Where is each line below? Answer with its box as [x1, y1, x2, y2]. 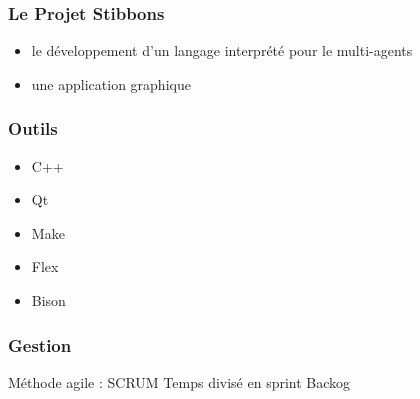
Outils [8, 116, 58, 141]
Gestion [8, 332, 72, 357]
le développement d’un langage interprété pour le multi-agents [31, 40, 413, 61]
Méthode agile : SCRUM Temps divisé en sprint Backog [8, 371, 351, 392]
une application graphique [31, 73, 191, 94]
